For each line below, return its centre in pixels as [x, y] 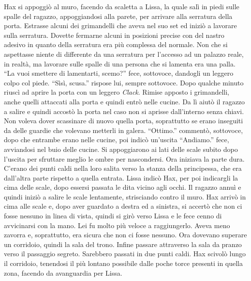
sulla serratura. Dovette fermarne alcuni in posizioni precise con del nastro [114, 35]
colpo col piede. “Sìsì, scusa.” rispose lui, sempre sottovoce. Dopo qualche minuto [124, 82]
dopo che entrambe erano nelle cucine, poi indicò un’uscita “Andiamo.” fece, [117, 140]
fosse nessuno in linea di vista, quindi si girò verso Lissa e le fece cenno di [113, 216]
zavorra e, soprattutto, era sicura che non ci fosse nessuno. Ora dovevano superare [125, 235]
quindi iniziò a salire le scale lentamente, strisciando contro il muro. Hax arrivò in [125, 196]
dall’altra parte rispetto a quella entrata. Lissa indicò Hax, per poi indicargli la [121, 177]
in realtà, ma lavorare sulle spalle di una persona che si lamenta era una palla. [120, 63]
